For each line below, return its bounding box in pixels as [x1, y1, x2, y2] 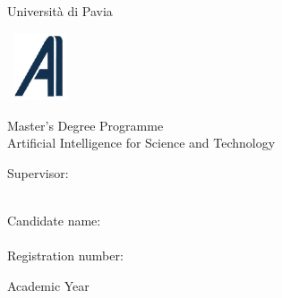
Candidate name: [7, 211, 101, 230]
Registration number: [7, 246, 124, 265]
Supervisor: [7, 163, 69, 182]
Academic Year [7, 276, 90, 294]
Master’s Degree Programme [7, 115, 164, 134]
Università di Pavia [7, 2, 113, 20]
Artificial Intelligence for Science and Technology [7, 133, 276, 152]
